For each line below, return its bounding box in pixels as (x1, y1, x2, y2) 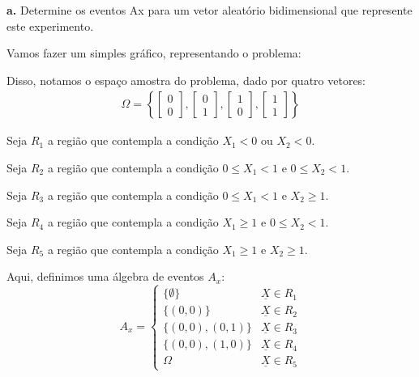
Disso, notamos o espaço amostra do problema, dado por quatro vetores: (6, 71, 366, 88)
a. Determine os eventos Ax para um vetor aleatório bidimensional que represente (6, 2, 413, 18)
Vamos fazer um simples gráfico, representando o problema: (6, 44, 301, 61)
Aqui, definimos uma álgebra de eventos (6, 268, 204, 285)
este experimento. (6, 17, 94, 34)
